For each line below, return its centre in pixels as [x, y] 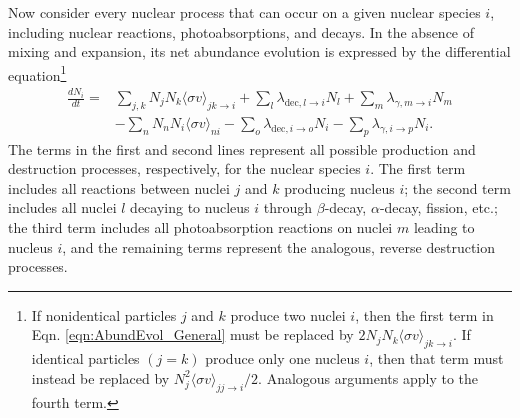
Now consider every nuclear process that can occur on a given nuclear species [244, 12]
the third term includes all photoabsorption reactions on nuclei [200, 227]
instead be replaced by [100, 377]
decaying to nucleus [190, 207]
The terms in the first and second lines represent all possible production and [242, 148]
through [288, 207]
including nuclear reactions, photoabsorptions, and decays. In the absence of [241, 31]
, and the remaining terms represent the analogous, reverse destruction [279, 246]
